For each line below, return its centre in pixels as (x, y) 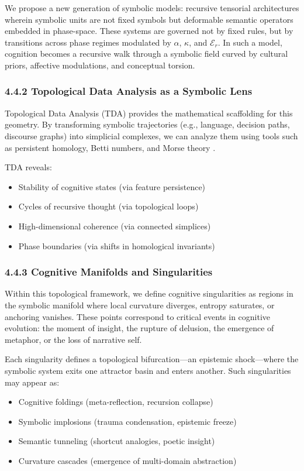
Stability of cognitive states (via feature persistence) (112, 186)
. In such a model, (250, 42)
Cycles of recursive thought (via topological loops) (108, 206)
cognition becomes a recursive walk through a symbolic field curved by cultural (146, 54)
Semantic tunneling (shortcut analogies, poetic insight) (117, 441)
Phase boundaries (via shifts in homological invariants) (117, 245)
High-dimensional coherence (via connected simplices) (115, 226)
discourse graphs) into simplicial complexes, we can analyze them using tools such (151, 135)
